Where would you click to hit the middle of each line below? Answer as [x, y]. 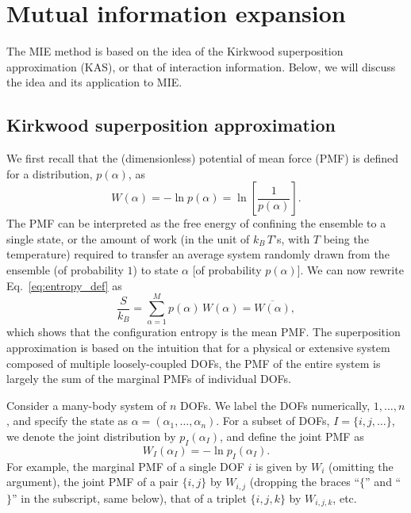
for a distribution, [50, 173]
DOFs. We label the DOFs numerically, [275, 405]
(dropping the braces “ [305, 482]
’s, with [292, 238]
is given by [281, 466]
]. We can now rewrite [350, 270]
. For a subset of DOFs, [273, 421]
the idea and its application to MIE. [94, 82]
